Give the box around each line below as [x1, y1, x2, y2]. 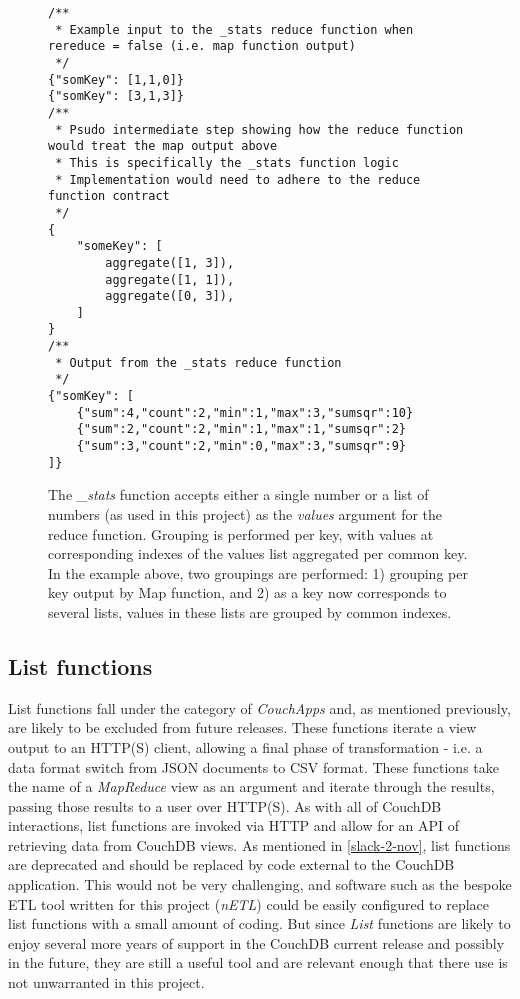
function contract [48, 189, 170, 204]
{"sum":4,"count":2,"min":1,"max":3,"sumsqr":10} [76, 405, 414, 420]
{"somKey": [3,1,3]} [48, 89, 185, 104]
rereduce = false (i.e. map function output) [48, 39, 356, 54]
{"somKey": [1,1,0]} [48, 72, 185, 87]
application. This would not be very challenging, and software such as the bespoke [8, 874, 512, 895]
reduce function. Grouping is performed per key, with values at [48, 523, 434, 544]
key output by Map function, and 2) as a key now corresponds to [48, 582, 447, 603]
